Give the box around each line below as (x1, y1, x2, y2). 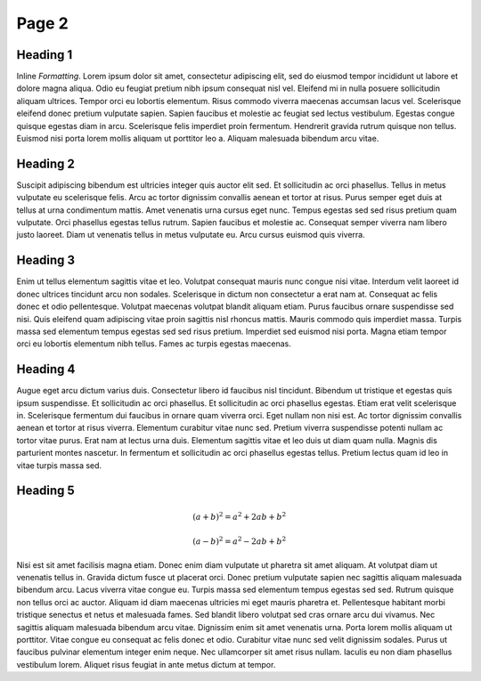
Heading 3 (16, 253, 76, 268)
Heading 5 (16, 483, 75, 499)
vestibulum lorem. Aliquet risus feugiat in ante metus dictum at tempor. (16, 659, 276, 669)
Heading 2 (16, 156, 76, 171)
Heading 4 (16, 361, 76, 377)
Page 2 (16, 13, 69, 33)
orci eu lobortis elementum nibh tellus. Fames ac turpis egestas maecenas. (16, 338, 291, 349)
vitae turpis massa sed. (16, 459, 102, 471)
